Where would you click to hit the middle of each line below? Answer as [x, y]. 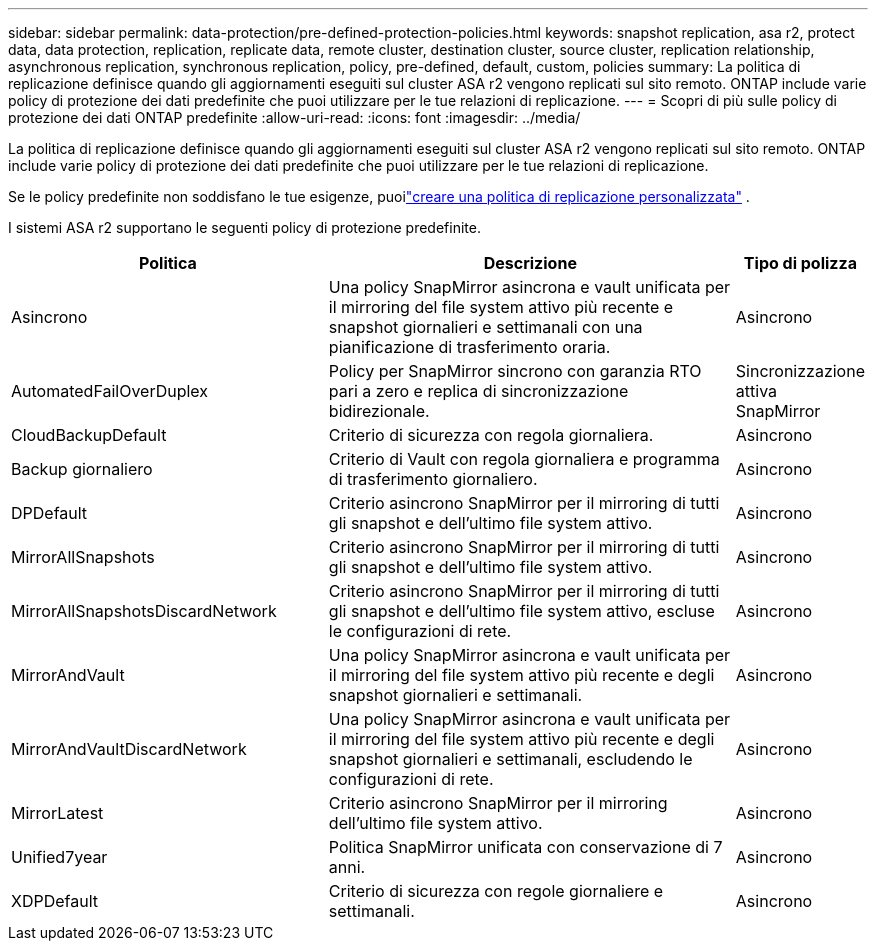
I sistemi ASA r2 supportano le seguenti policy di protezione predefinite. [244, 227]
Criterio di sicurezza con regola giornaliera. [491, 435]
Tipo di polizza [800, 263]
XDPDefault [55, 901]
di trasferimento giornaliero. [433, 479]
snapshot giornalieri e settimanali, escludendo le [510, 759]
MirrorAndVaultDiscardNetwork [129, 749]
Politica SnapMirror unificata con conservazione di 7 [525, 847]
